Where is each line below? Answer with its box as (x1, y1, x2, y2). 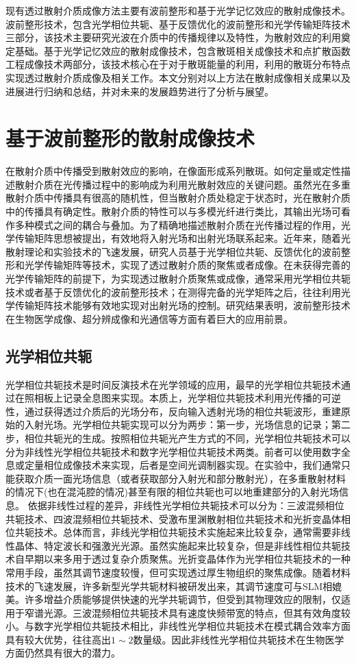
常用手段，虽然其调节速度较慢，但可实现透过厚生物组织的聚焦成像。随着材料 (5, 565, 351, 579)
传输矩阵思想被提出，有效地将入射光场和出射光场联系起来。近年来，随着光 (14, 231, 351, 245)
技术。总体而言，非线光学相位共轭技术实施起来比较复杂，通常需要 (34, 525, 331, 539)
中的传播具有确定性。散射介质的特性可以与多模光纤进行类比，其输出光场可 (5, 204, 341, 219)
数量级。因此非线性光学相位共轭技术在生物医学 (133, 632, 344, 646)
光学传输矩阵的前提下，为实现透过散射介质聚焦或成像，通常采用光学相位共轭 (5, 271, 351, 286)
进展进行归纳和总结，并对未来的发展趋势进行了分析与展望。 (5, 84, 274, 98)
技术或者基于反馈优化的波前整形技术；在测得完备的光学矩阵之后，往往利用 (5, 284, 341, 299)
